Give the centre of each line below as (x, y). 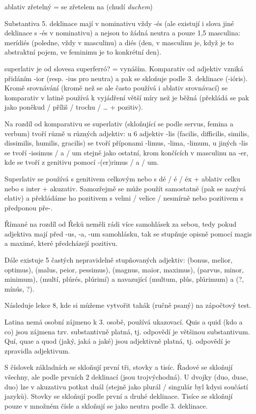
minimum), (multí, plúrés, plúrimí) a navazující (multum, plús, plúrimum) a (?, (124, 279)
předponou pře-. (28, 207)
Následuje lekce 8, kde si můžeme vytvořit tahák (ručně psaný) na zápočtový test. (128, 305)
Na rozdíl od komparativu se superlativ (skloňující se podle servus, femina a (119, 123)
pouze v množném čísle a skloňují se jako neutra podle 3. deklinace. (106, 405)
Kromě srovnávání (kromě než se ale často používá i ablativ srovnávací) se (116, 88)
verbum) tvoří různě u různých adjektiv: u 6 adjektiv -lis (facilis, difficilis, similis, (127, 133)
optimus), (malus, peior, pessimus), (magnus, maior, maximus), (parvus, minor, (124, 269)
